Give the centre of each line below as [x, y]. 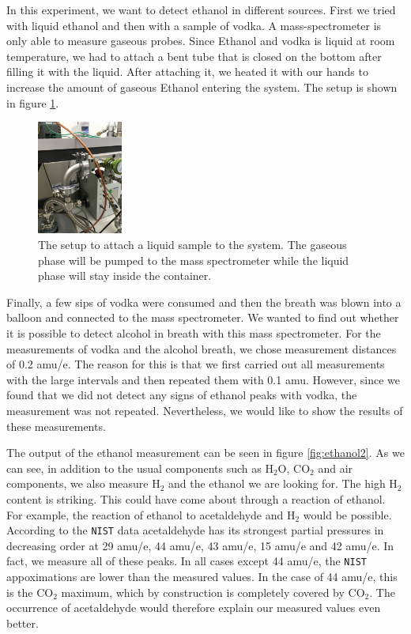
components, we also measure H [83, 483]
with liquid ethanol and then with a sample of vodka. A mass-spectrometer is [194, 25]
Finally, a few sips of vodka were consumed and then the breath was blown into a [204, 302]
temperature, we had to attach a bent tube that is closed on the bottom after [194, 56]
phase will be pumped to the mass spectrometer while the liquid [194, 260]
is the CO [30, 592]
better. [23, 623]
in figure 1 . [33, 102]
